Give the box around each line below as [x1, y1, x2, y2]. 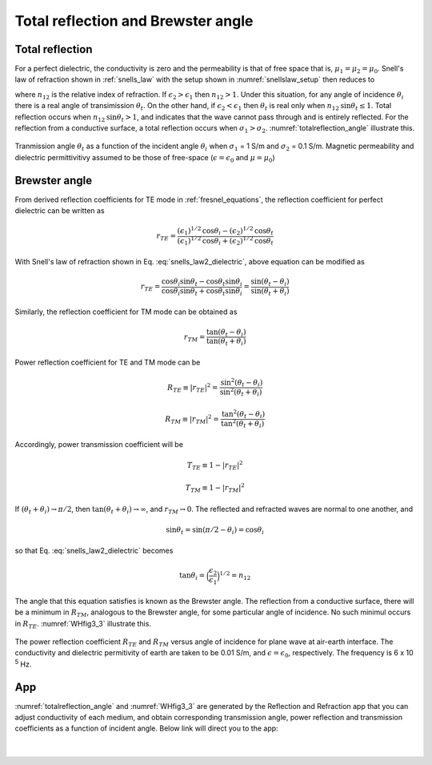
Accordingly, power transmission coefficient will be [14, 440, 184, 449]
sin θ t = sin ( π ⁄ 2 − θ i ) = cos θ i [166, 525, 264, 536]
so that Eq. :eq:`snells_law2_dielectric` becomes [14, 546, 174, 556]
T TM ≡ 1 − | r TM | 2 [185, 481, 245, 494]
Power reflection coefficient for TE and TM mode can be [14, 357, 201, 367]
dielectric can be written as [14, 206, 105, 215]
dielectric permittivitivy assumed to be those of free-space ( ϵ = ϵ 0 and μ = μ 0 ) [14, 152, 275, 164]
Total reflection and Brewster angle [14, 12, 254, 30]
